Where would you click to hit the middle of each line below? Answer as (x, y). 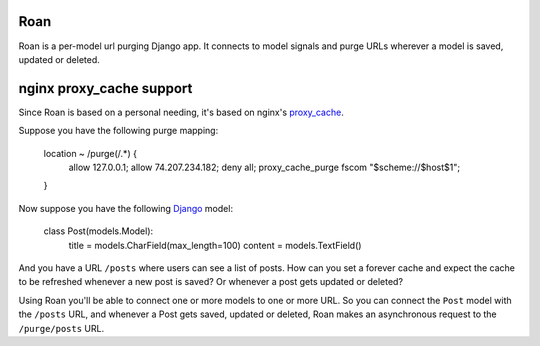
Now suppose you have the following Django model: (126, 208)
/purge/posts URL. (61, 328)
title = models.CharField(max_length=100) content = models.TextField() (215, 245)
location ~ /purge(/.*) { (90, 153)
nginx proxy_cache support (105, 88)
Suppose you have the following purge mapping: (118, 131)
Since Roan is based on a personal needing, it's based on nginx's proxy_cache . (181, 112)
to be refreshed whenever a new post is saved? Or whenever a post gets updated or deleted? (211, 282)
